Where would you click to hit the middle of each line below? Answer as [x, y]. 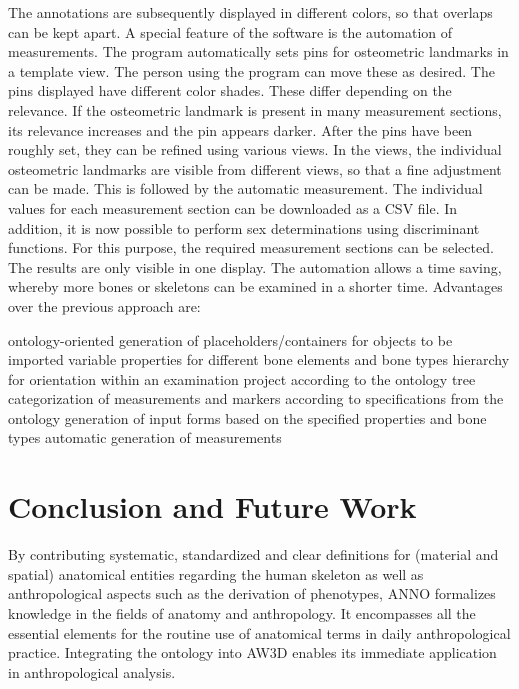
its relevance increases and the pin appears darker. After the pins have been [240, 129]
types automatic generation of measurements [145, 437]
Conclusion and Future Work [212, 506]
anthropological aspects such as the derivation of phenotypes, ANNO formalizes [252, 593]
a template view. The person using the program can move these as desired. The [251, 70]
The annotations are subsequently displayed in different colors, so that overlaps [250, 12]
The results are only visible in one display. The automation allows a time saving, [255, 266]
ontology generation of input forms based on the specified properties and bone [247, 417]
